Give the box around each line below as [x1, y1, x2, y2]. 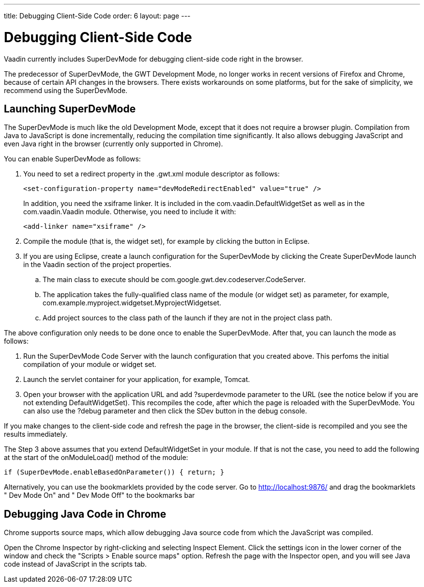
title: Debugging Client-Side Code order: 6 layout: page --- [4, 12, 191, 20]
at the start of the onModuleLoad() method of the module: [4, 453, 188, 462]
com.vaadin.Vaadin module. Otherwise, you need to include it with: [23, 207, 236, 216]
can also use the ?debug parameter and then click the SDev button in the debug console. [23, 407, 307, 415]
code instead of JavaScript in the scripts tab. [4, 560, 147, 569]
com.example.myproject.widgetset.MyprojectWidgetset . [43, 299, 222, 307]
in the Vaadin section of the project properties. [23, 260, 171, 269]
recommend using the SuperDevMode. [4, 86, 128, 95]
